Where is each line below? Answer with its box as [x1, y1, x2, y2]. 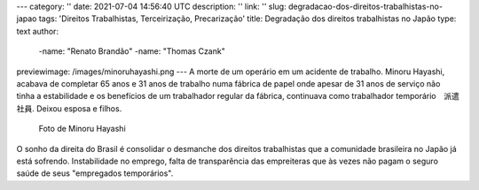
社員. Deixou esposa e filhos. [16, 103, 122, 114]
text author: [16, 26, 59, 36]
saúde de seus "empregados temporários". [16, 168, 174, 179]
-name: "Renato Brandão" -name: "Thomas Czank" [38, 46, 225, 57]
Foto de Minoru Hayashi [38, 124, 126, 134]
